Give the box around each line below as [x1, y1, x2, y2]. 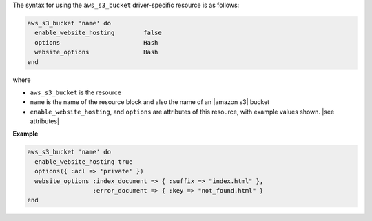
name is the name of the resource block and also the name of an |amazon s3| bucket [30, 98, 270, 106]
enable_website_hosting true [34, 158, 134, 165]
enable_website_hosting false [34, 29, 162, 37]
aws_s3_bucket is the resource [30, 88, 122, 96]
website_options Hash [34, 48, 158, 56]
